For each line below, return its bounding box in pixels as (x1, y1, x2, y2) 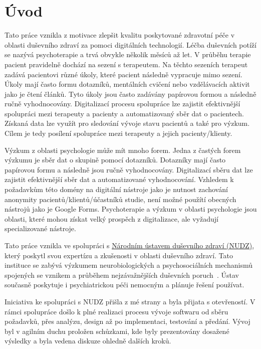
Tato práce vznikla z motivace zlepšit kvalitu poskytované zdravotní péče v (5, 30, 235, 40)
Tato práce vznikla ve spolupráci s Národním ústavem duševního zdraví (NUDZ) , (5, 240, 254, 250)
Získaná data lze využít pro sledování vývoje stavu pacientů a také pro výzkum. (5, 118, 250, 128)
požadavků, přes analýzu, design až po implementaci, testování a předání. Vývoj (5, 316, 250, 326)
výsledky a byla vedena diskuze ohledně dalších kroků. (5, 335, 171, 346)
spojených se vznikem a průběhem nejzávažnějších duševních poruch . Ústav (5, 269, 239, 280)
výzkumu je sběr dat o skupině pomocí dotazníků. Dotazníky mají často (5, 154, 226, 165)
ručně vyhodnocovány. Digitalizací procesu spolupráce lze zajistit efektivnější (5, 98, 240, 109)
